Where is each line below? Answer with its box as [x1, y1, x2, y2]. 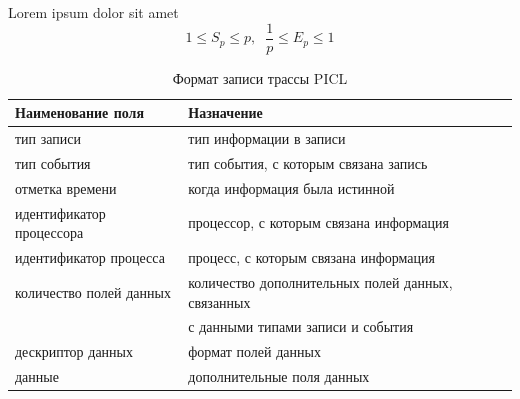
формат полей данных [188, 341, 321, 362]
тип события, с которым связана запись [188, 152, 428, 173]
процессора [15, 222, 84, 243]
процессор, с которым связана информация [188, 212, 449, 233]
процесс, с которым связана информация [188, 247, 435, 268]
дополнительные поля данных [188, 366, 370, 387]
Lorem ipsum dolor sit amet [8, 2, 179, 22]
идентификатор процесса [15, 247, 165, 268]
